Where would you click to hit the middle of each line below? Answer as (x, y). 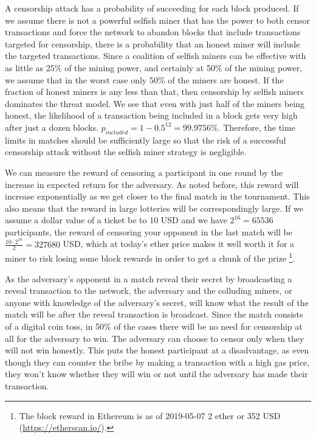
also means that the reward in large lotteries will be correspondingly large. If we (154, 208)
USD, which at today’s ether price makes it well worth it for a (179, 244)
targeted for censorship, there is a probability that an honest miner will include (153, 43)
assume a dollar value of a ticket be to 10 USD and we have (116, 220)
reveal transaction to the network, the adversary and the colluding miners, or (149, 290)
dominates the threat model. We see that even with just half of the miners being (155, 103)
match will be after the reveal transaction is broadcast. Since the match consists (154, 314)
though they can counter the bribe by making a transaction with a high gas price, (157, 362)
